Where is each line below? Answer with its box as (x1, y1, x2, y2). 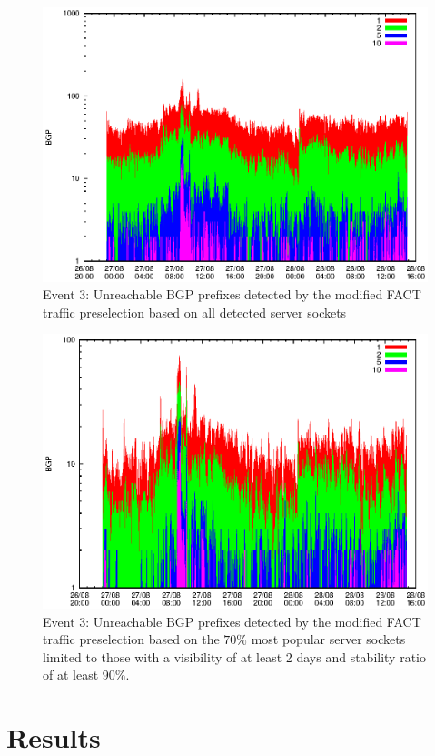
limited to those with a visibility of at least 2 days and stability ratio (43, 647, 426, 666)
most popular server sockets (251, 630, 406, 649)
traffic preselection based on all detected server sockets (43, 302, 347, 321)
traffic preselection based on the (43, 630, 220, 649)
